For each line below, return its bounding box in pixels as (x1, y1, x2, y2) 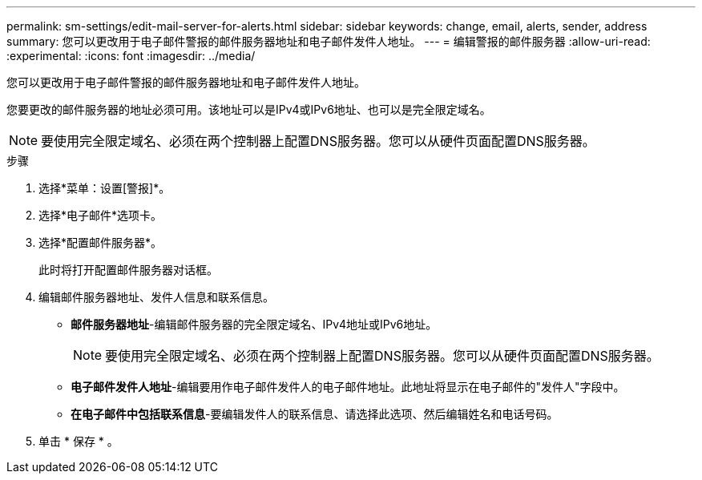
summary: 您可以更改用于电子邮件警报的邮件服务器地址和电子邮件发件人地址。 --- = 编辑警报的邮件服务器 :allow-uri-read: (6, 34, 651, 48)
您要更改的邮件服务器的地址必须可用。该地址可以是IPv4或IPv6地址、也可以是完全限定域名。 (6, 103, 491, 116)
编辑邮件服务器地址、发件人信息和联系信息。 (38, 290, 274, 304)
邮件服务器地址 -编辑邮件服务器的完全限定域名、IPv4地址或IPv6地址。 (71, 317, 438, 331)
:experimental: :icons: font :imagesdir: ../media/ (6, 49, 256, 63)
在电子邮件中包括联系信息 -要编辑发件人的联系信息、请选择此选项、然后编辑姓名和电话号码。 (71, 407, 559, 421)
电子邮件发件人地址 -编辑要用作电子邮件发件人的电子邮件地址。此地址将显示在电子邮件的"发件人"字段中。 (71, 380, 625, 393)
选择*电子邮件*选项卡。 (38, 208, 163, 222)
